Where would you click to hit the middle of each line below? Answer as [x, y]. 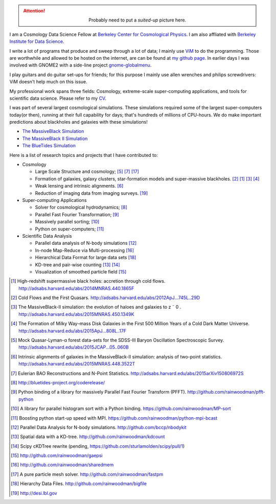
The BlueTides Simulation [49, 146]
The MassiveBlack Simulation [53, 131]
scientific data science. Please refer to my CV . [58, 98]
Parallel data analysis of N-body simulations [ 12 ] [86, 243]
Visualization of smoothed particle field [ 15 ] [81, 271]
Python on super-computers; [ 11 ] [70, 229]
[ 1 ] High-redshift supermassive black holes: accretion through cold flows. [88, 281]
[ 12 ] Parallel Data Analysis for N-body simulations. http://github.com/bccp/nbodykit [99, 427]
